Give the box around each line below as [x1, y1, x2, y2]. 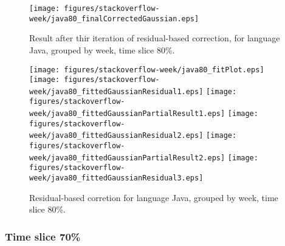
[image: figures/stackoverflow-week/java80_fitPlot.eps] [29, 65, 264, 74]
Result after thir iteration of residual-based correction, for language [29, 32, 280, 44]
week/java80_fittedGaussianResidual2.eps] [29, 131, 204, 140]
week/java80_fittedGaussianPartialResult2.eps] [29, 153, 225, 162]
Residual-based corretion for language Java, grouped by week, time [29, 191, 278, 203]
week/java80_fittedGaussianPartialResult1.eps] [29, 109, 225, 118]
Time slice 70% [5, 228, 81, 244]
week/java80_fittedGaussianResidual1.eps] [29, 87, 204, 96]
